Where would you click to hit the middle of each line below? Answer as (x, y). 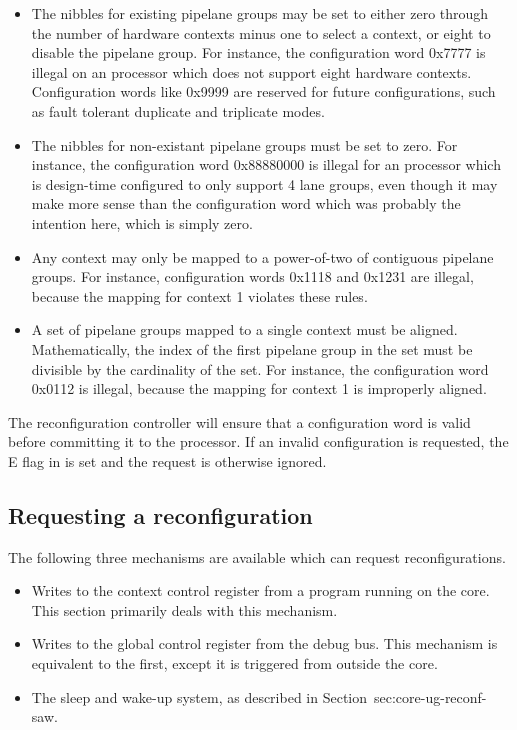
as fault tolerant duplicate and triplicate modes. (178, 110)
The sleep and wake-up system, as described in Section (199, 696)
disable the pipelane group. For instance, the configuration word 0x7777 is (258, 52)
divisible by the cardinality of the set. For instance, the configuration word (260, 368)
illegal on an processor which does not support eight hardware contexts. (251, 71)
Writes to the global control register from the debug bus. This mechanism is (264, 643)
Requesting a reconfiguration (160, 514)
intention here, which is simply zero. (142, 222)
